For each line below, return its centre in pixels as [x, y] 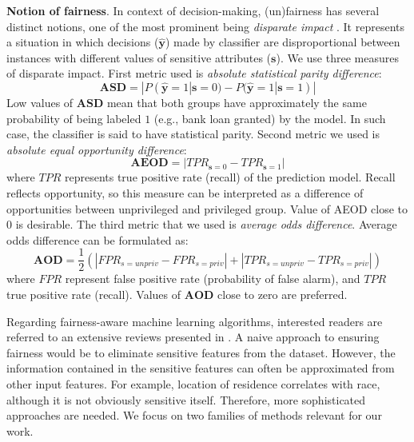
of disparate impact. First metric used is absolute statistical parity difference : [194, 73]
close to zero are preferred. [283, 294]
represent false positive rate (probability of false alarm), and [213, 279]
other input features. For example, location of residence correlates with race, [193, 383]
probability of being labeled [74, 118]
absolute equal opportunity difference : [97, 149]
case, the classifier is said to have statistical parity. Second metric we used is [193, 134]
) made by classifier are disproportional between [283, 42]
